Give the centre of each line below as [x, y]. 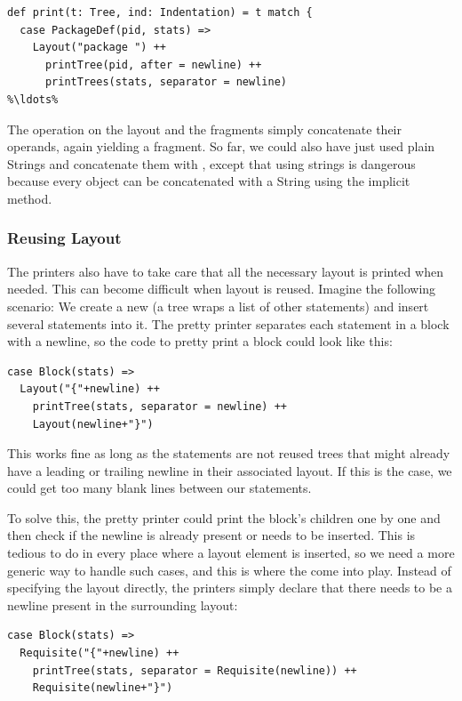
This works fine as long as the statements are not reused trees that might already [229, 453]
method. [30, 198]
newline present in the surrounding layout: [123, 604]
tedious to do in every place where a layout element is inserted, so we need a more [231, 553]
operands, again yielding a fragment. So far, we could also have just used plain [221, 146]
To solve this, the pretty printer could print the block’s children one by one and [224, 517]
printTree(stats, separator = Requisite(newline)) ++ [195, 670]
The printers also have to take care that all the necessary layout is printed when [225, 271]
